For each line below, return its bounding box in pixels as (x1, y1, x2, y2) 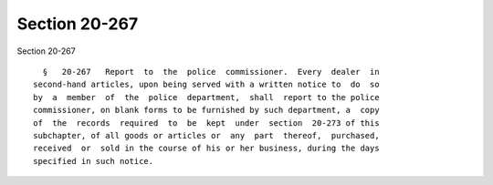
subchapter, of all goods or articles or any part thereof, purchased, (33, 130, 380, 140)
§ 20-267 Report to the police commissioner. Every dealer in (42, 67, 380, 77)
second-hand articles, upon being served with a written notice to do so (33, 79, 380, 90)
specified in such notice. (33, 156, 154, 166)
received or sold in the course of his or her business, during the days (33, 143, 380, 154)
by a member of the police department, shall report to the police (33, 92, 380, 102)
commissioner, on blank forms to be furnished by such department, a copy (33, 105, 380, 116)
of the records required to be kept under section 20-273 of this (33, 118, 380, 128)
